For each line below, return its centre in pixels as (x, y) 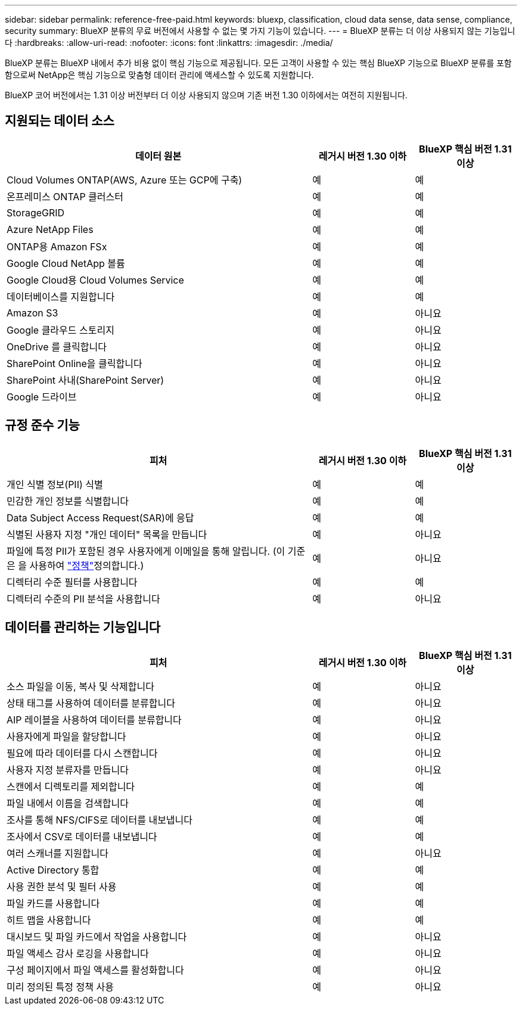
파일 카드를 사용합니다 (53, 903)
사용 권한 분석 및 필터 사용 (62, 886)
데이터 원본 (158, 156)
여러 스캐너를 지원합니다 (58, 853)
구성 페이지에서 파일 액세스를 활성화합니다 (95, 970)
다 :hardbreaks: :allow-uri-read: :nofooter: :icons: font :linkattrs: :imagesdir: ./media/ (169, 43)
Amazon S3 (32, 313)
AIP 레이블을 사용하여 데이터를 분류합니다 (94, 720)
